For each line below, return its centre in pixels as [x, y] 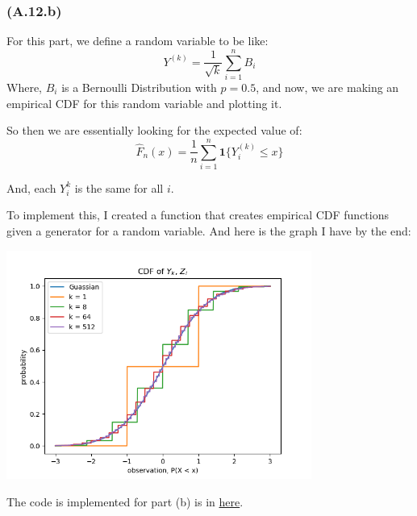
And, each [31, 187]
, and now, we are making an [327, 87]
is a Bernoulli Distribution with [139, 87]
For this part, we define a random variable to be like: [138, 41]
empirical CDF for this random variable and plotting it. [144, 103]
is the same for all [119, 187]
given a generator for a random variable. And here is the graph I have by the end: [209, 231]
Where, [24, 87]
